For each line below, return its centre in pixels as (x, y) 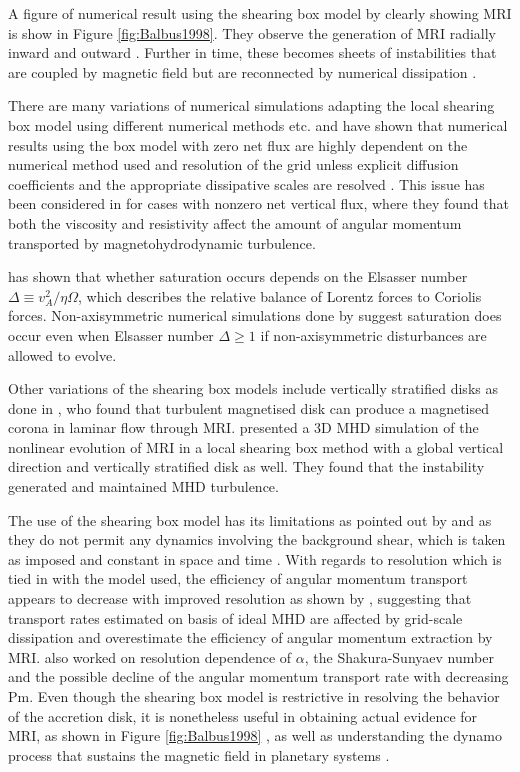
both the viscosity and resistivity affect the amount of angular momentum (235, 222)
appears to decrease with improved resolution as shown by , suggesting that (240, 598)
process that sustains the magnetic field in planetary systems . (199, 754)
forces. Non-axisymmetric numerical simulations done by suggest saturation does (255, 315)
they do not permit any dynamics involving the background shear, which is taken (257, 539)
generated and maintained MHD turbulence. (143, 486)
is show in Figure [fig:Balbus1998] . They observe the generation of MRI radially (252, 32)
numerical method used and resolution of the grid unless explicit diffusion (233, 164)
